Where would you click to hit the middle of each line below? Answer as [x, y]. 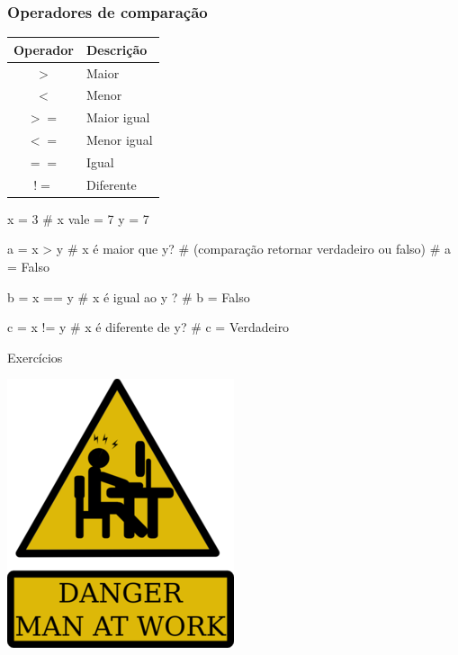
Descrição [117, 49]
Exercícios [35, 357]
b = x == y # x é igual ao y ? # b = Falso [129, 296]
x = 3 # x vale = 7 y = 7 [78, 218]
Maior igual [118, 117]
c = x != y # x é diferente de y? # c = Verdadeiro [148, 327]
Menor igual [119, 140]
